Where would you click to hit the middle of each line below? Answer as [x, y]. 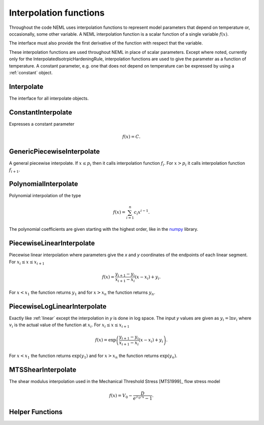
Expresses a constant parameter [42, 124]
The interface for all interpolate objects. [49, 98]
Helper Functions [36, 412]
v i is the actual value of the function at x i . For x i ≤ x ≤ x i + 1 [69, 325]
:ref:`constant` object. [31, 72]
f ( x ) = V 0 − [121, 396]
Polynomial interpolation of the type [45, 196]
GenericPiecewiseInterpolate [55, 151]
